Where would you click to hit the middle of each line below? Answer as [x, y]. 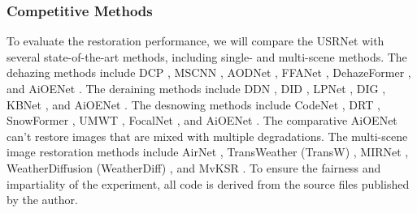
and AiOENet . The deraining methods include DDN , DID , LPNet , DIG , [196, 88]
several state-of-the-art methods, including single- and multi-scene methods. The [207, 56]
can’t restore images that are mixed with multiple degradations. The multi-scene [207, 136]
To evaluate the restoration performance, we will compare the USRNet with [195, 41]
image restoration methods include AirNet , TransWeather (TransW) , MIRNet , [208, 152]
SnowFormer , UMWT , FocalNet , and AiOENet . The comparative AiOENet [202, 120]
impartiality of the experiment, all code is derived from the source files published [208, 183]
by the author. [42, 200]
